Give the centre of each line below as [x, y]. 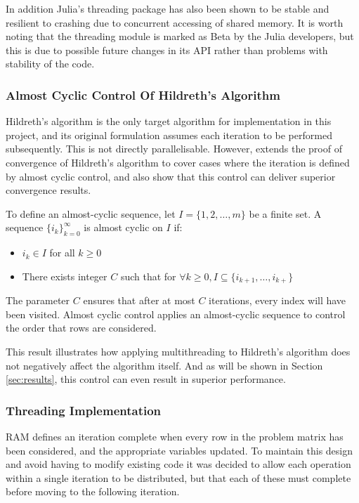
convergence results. [48, 190]
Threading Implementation [84, 410]
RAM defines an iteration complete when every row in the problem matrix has [175, 436]
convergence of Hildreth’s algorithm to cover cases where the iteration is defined [178, 162]
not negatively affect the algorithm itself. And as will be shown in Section [164, 365]
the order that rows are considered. [81, 328]
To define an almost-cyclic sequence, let [91, 213]
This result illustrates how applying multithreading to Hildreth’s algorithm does [178, 351]
